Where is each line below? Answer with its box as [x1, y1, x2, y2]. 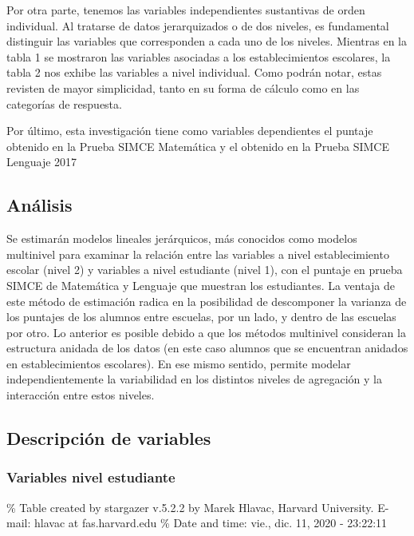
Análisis [6, 193, 73, 217]
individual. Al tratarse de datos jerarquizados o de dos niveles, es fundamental [6, 17, 389, 34]
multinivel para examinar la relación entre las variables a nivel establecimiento [6, 245, 389, 262]
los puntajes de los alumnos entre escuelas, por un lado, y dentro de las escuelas [6, 308, 396, 325]
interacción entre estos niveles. [6, 387, 155, 403]
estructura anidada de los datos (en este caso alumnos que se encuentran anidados [6, 339, 408, 356]
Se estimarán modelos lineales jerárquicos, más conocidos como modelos [6, 230, 357, 247]
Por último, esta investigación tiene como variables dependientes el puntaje [6, 122, 373, 139]
